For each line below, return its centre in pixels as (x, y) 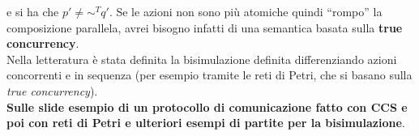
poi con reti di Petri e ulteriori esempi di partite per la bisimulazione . (206, 123)
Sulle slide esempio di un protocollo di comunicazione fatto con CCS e (207, 106)
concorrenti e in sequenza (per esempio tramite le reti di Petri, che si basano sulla (209, 75)
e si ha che (33, 11)
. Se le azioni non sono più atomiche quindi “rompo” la (246, 11)
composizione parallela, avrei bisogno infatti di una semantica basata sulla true (205, 27)
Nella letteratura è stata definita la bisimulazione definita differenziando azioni (202, 59)
